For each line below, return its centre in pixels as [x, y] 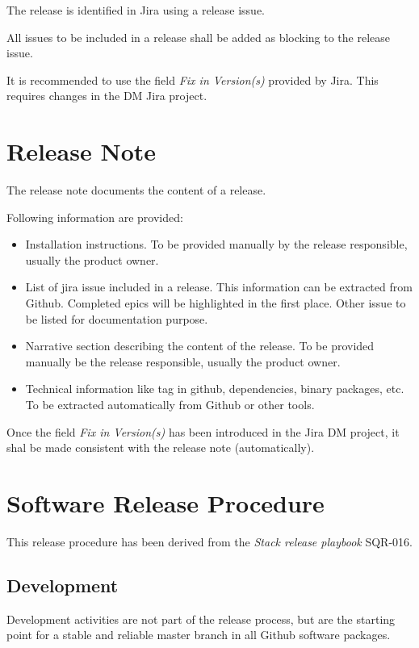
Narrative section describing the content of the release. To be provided [200, 346]
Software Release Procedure [166, 503]
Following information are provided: [95, 217]
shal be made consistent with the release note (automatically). [161, 447]
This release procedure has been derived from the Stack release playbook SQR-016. [209, 541]
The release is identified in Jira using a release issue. [136, 10]
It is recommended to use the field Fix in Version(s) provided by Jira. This [193, 79]
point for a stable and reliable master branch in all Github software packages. [199, 635]
